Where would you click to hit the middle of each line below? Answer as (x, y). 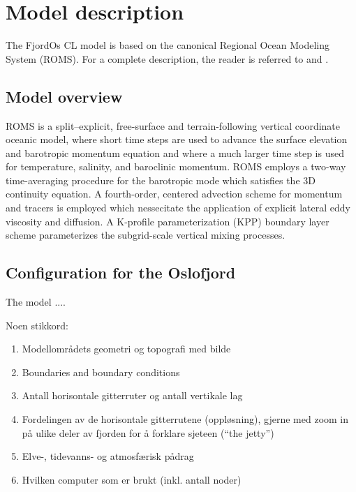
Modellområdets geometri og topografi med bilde (126, 349)
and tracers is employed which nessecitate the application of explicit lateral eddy (178, 208)
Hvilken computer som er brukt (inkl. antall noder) (132, 479)
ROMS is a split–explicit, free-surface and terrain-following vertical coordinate (173, 125)
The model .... (36, 302)
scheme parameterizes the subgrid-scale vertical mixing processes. (146, 235)
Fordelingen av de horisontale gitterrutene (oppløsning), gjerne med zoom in (185, 419)
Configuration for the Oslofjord (121, 273)
